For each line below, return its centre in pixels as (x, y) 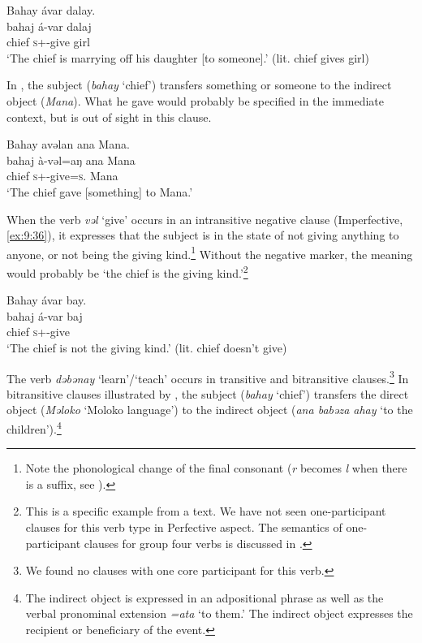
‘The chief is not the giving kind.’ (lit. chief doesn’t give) (147, 347)
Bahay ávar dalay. (51, 10)
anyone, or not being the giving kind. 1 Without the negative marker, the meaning (210, 252)
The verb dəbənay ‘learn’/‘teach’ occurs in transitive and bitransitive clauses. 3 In (208, 377)
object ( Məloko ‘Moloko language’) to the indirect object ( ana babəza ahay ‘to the (210, 410)
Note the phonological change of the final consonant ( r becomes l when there (216, 468)
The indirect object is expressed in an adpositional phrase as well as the (205, 597)
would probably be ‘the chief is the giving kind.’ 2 (127, 271)
